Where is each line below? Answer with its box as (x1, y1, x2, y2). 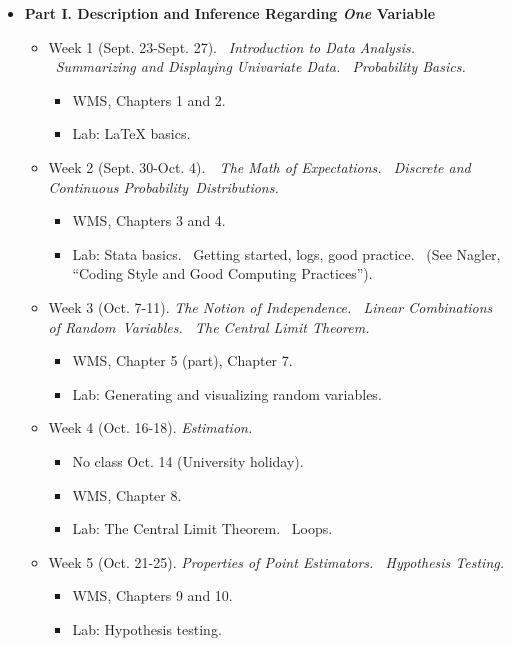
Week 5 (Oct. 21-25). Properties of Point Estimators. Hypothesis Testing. (48, 551, 505, 572)
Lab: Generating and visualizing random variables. (72, 383, 382, 404)
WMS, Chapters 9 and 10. (72, 585, 233, 606)
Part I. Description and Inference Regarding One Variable (24, 3, 436, 23)
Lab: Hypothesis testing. (72, 618, 222, 639)
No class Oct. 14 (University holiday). (72, 450, 304, 471)
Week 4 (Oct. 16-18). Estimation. (48, 417, 253, 438)
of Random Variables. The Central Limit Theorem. (48, 316, 370, 337)
